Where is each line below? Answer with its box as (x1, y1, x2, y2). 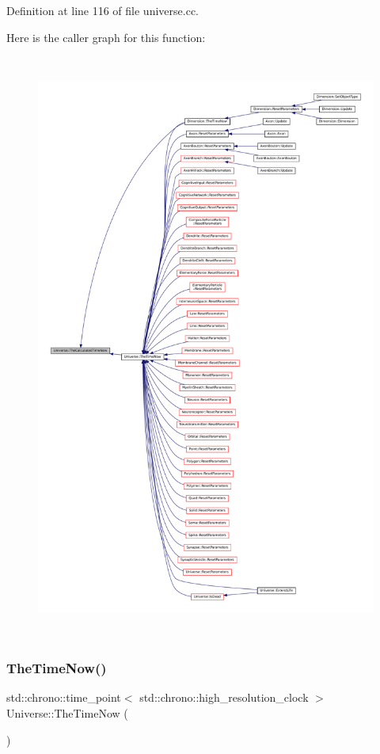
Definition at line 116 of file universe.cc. (6, 2, 199, 18)
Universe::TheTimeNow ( (6, 704, 128, 721)
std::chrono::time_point (6, 689, 121, 706)
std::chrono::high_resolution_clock (139, 689, 309, 706)
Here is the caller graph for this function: (6, 29, 206, 45)
